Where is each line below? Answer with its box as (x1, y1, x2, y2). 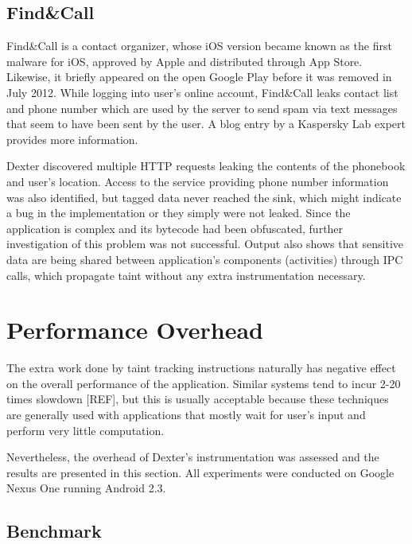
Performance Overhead (6, 313, 264, 346)
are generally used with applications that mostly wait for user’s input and (6, 406, 366, 423)
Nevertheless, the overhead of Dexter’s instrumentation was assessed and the (6, 449, 379, 465)
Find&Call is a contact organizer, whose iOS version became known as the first (6, 37, 392, 54)
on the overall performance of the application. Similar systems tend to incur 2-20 (6, 375, 401, 391)
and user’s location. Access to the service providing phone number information (6, 173, 389, 189)
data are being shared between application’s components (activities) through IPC (6, 251, 403, 267)
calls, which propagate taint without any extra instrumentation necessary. (6, 266, 366, 283)
